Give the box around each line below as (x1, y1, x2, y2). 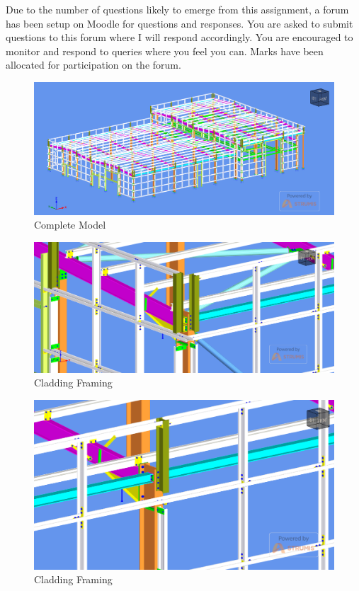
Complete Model (34, 217, 106, 232)
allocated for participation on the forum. (6, 57, 181, 72)
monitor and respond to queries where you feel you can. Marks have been (6, 43, 324, 58)
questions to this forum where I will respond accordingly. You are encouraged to (6, 30, 353, 45)
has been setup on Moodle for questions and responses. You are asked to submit (6, 16, 353, 30)
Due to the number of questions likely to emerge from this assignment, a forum (6, 2, 349, 16)
